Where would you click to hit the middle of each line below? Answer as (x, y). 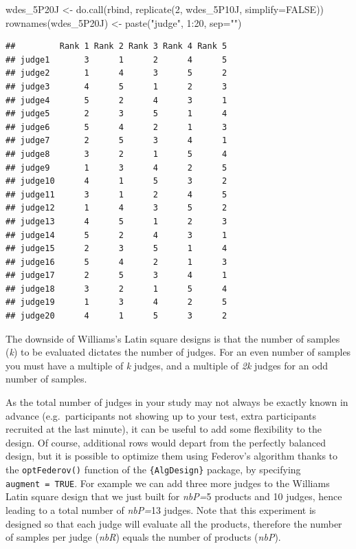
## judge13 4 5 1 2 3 (116, 221)
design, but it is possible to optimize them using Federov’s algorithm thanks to (172, 456)
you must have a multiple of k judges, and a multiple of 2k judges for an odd (167, 365)
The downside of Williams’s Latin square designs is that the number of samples (173, 338)
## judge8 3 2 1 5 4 (116, 154)
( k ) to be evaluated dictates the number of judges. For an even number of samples (178, 352)
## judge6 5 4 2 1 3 (116, 127)
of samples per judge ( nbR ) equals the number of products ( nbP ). (143, 537)
